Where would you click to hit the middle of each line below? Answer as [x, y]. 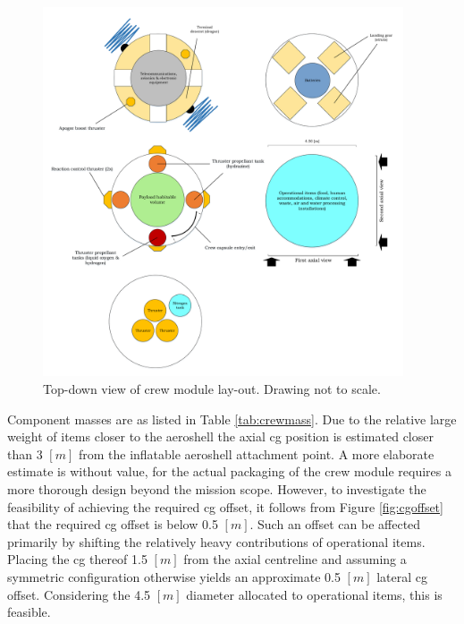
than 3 [25, 453]
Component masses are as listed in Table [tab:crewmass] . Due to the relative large [232, 419]
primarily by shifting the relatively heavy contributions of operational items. [216, 541]
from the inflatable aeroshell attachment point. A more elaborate [256, 453]
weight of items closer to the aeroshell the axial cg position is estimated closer [220, 436]
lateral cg [402, 576]
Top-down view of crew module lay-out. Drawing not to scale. [212, 389]
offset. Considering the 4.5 [79, 594]
